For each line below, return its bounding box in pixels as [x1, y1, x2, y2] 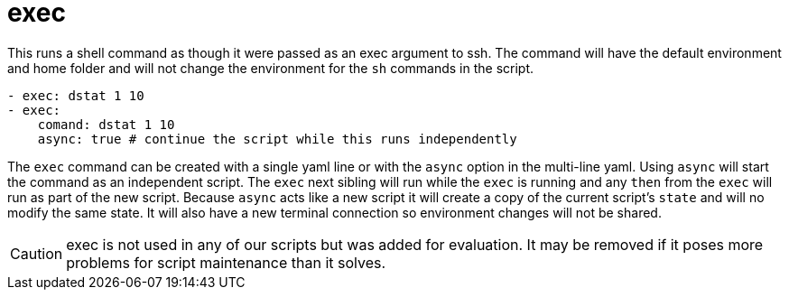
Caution [10, 244, 63, 263]
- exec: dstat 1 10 [7, 88, 144, 103]
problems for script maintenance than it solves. [66, 253, 386, 272]
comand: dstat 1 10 [37, 116, 175, 132]
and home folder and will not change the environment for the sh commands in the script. [7, 60, 534, 76]
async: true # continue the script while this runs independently [37, 131, 517, 146]
